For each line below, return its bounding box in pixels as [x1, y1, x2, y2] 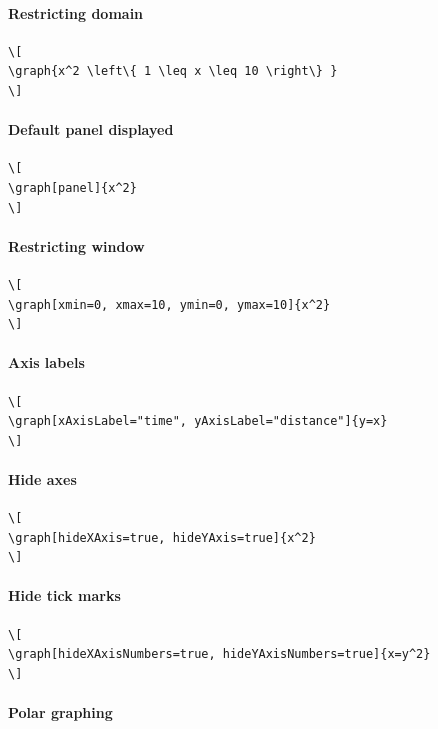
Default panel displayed [8, 119, 174, 140]
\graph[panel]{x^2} [8, 180, 137, 195]
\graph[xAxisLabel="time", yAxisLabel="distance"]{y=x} [8, 414, 388, 429]
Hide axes [8, 468, 77, 489]
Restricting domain [8, 2, 144, 23]
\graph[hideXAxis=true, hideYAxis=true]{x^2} [8, 530, 316, 545]
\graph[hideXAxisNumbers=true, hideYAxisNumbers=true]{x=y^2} [8, 647, 431, 662]
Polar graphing [8, 702, 113, 723]
